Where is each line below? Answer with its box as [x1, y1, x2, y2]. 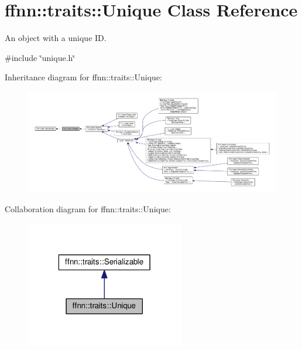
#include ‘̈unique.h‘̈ [5, 51, 75, 63]
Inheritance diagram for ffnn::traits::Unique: [5, 71, 163, 83]
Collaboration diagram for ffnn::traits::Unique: [5, 203, 171, 215]
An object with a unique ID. [5, 32, 107, 44]
